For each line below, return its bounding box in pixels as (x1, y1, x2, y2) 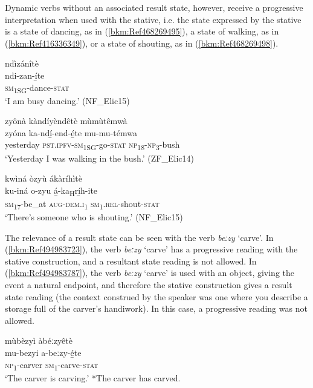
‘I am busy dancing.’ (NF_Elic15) (5, 94, 130, 107)
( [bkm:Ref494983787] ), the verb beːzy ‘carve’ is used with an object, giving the (5, 266, 294, 279)
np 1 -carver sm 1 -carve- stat (5, 358, 98, 372)
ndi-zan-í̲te (5, 68, 45, 81)
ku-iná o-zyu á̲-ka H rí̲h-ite (5, 183, 98, 198)
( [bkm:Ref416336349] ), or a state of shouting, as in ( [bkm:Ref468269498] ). (5, 36, 279, 49)
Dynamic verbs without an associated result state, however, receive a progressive (5, 1, 303, 13)
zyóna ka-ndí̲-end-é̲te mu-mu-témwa (5, 126, 137, 139)
